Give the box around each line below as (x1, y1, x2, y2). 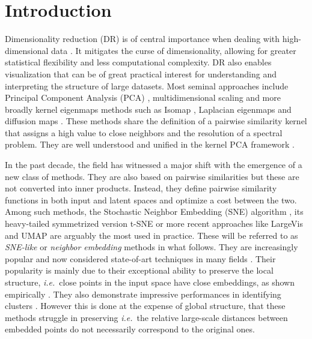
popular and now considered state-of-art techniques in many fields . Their (5, 252, 276, 265)
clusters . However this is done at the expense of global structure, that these (5, 299, 286, 312)
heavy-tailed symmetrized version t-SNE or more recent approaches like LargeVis (5, 217, 303, 230)
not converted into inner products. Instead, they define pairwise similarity (5, 182, 277, 194)
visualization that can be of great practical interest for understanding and (5, 67, 277, 80)
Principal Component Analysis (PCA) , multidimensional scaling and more (5, 91, 281, 104)
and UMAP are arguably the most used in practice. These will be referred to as (5, 229, 298, 241)
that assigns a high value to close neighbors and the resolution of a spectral (5, 126, 283, 139)
